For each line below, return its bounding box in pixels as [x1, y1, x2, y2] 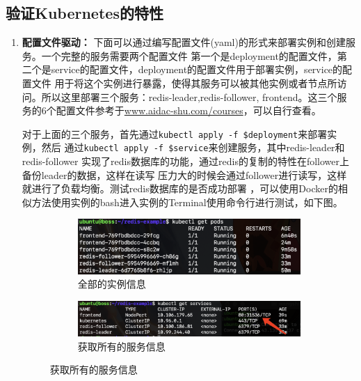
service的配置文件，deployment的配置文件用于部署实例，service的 [51, 62, 343, 77]
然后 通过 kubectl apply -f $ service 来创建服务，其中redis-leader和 [41, 140, 345, 155]
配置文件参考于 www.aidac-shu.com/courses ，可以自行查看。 [56, 103, 321, 118]
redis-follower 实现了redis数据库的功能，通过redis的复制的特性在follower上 [22, 154, 349, 169]
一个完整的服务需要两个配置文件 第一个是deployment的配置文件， [41, 48, 337, 63]
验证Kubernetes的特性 [6, 2, 163, 24]
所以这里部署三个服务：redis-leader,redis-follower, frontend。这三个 [41, 89, 337, 104]
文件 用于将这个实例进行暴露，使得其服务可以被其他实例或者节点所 [31, 75, 337, 90]
